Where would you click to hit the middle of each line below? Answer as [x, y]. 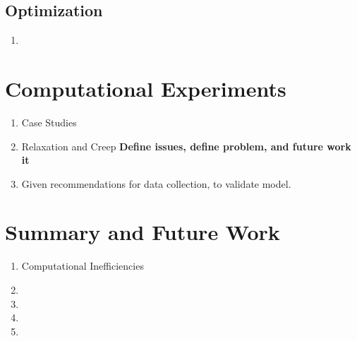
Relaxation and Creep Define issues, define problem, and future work [186, 146]
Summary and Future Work [143, 232]
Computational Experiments [146, 88]
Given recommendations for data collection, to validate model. [156, 183]
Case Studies [49, 122]
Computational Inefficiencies [83, 266]
